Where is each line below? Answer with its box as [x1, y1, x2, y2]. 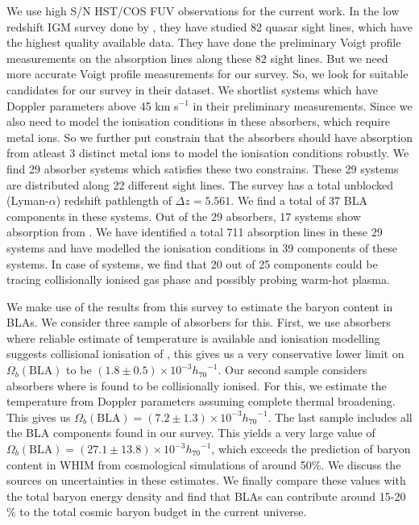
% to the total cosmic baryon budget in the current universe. [6, 503, 307, 520]
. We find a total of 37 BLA [230, 192, 367, 209]
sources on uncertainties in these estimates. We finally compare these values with [6, 472, 406, 489]
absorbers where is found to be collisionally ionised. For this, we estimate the [6, 377, 387, 394]
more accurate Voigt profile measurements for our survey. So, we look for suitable [6, 65, 409, 82]
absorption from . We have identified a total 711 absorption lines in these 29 [6, 223, 383, 240]
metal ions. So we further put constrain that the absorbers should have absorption [6, 128, 413, 145]
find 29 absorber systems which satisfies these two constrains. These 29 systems [6, 160, 399, 177]
